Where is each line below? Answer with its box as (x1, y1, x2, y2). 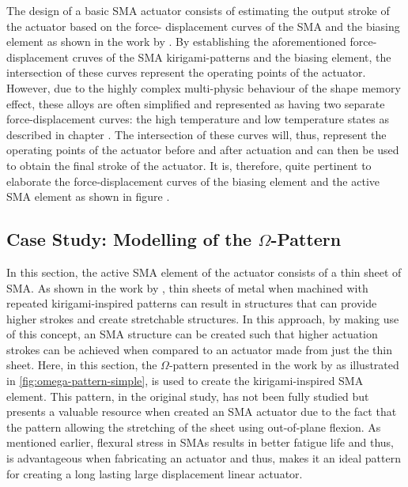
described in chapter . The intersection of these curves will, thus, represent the (6, 126, 387, 142)
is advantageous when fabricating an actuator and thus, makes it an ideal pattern (6, 450, 401, 466)
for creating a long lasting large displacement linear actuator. (6, 465, 303, 481)
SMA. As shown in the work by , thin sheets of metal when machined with (6, 279, 368, 296)
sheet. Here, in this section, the (6, 357, 157, 373)
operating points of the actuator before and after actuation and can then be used (6, 142, 399, 158)
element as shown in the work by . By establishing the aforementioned (6, 33, 346, 50)
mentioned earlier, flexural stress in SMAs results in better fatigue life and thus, (6, 434, 395, 451)
